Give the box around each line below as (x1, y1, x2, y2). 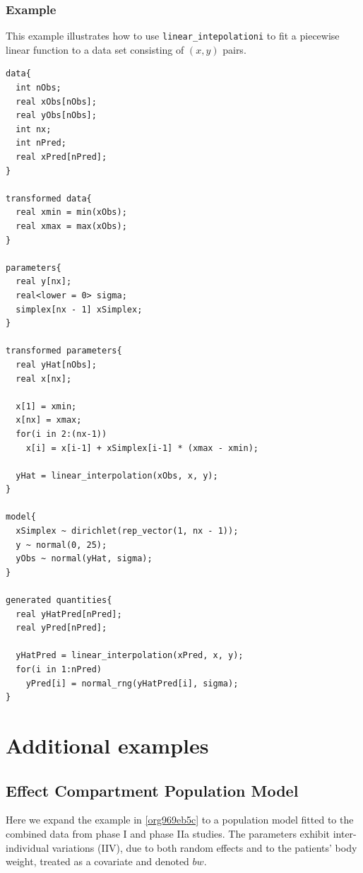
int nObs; (16, 83, 61, 93)
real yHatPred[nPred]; (16, 609, 122, 619)
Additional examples (6, 730, 209, 759)
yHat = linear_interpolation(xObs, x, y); (16, 470, 218, 481)
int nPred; (16, 138, 66, 148)
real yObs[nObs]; (16, 110, 97, 121)
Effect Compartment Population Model (6, 779, 299, 801)
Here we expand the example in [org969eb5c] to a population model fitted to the (6, 812, 354, 827)
